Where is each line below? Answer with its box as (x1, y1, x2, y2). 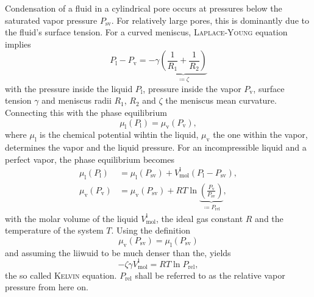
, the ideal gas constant (156, 212, 243, 224)
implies (5, 37, 31, 50)
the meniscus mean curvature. (165, 94, 277, 107)
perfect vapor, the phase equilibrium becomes (5, 152, 174, 165)
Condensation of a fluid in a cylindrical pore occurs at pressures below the (5, 2, 282, 14)
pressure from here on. (5, 281, 88, 293)
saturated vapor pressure (5, 13, 98, 26)
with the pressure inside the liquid (5, 82, 133, 95)
